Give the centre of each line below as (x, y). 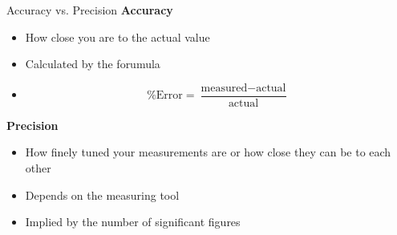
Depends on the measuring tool (102, 194)
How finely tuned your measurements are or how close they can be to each (208, 152)
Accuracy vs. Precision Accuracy (90, 10)
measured (224, 88)
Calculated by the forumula (93, 64)
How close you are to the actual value (117, 36)
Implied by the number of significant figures (133, 222)
